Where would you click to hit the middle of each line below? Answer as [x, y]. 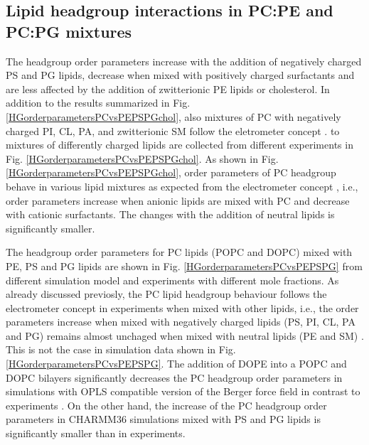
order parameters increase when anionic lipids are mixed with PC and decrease [178, 200]
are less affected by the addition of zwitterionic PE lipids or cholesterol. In [168, 89]
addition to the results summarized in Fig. [98, 103]
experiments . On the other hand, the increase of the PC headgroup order [166, 405]
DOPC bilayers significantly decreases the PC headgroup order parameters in [174, 377]
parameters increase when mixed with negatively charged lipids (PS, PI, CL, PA [181, 322]
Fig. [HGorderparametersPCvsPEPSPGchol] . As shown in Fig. [142, 158]
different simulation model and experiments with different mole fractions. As [172, 280]
